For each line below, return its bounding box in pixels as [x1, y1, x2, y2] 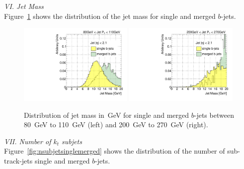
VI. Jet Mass [4, 1, 44, 11]
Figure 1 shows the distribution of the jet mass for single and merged [4, 10, 216, 21]
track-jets [4, 155, 33, 166]
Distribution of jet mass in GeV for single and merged [24, 109, 189, 120]
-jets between [194, 109, 234, 120]
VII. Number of [4, 136, 51, 146]
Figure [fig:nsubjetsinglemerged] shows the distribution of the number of [4, 146, 225, 156]
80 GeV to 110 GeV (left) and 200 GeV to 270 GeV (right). [24, 119, 208, 130]
